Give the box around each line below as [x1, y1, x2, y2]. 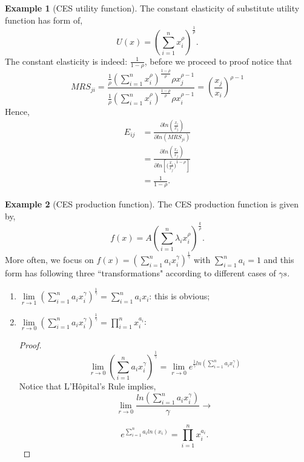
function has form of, [5, 13, 83, 26]
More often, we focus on [5, 253, 94, 266]
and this [263, 253, 294, 266]
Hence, [5, 105, 30, 117]
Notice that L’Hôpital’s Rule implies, [19, 379, 156, 392]
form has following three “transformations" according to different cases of [5, 267, 276, 279]
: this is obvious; [149, 290, 210, 302]
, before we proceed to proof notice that [144, 54, 292, 67]
